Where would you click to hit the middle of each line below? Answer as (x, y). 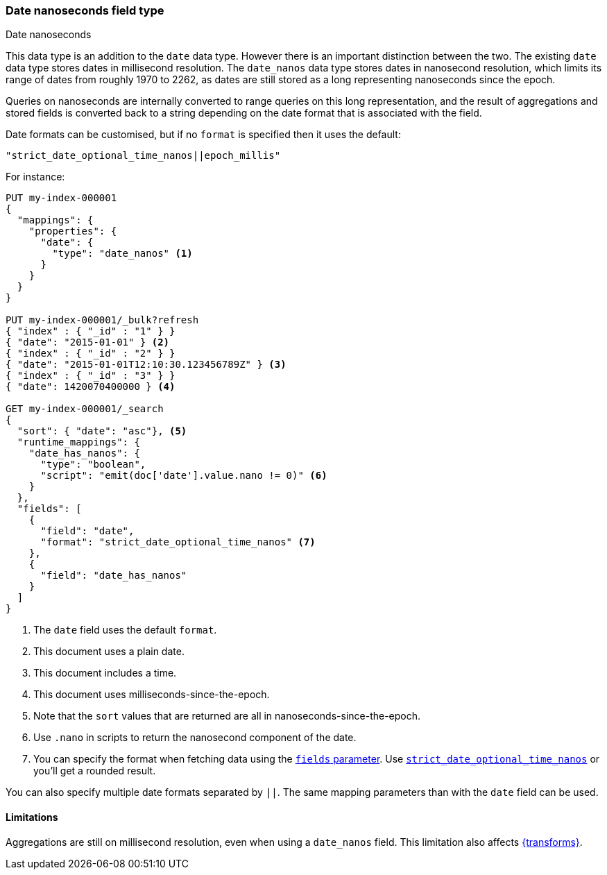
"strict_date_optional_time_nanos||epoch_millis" (143, 156)
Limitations (32, 817)
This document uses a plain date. (109, 652)
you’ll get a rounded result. (95, 771)
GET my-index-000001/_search (85, 409)
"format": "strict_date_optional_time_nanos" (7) (178, 542)
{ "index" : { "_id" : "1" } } (91, 331)
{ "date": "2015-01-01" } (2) (88, 342)
